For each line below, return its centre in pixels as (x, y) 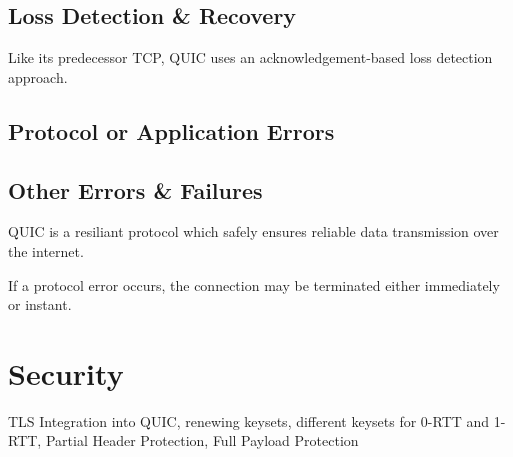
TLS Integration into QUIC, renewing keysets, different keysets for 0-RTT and (249, 420)
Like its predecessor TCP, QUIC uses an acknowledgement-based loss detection (250, 57)
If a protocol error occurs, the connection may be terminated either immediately (254, 284)
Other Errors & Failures (135, 189)
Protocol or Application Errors (171, 130)
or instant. (40, 304)
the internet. (46, 250)
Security (66, 372)
